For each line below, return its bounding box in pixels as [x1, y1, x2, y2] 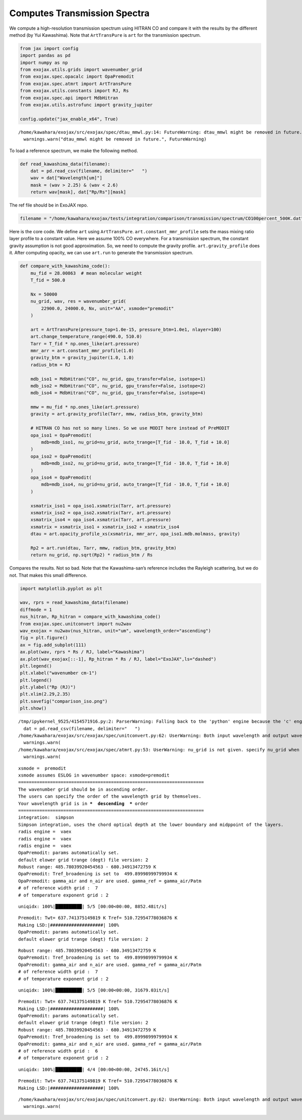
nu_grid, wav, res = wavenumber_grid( [30, 299, 126, 304]
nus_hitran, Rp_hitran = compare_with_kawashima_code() [20, 614, 161, 619]
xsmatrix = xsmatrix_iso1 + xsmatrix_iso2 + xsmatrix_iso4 [30, 524, 180, 530]
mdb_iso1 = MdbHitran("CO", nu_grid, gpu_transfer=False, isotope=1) [30, 376, 206, 382]
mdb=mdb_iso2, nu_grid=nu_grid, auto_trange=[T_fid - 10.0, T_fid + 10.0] [41, 461, 230, 466]
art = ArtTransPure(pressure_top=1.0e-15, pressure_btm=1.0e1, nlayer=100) [30, 326, 222, 332]
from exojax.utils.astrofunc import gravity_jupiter [20, 102, 153, 108]
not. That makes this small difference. [9, 572, 88, 578]
